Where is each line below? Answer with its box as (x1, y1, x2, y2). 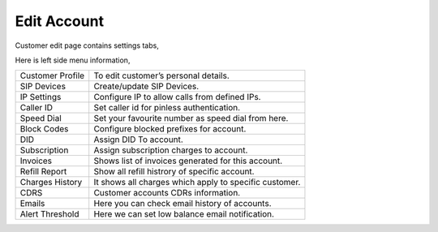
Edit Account (15, 12, 105, 30)
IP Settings (19, 92, 62, 103)
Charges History (19, 177, 83, 188)
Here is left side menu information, (15, 55, 131, 65)
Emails (19, 198, 45, 209)
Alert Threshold (19, 208, 80, 220)
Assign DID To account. (93, 134, 184, 145)
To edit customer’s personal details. (93, 70, 230, 81)
